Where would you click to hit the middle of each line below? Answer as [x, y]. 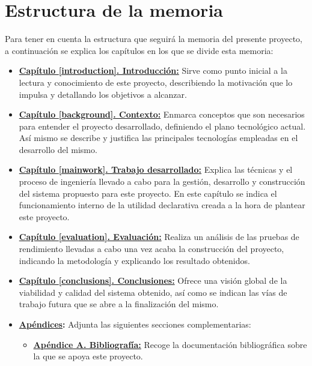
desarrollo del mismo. [58, 149]
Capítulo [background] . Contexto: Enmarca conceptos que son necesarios [162, 114]
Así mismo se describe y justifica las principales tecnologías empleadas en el [158, 138]
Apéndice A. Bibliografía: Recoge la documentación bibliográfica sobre [170, 344]
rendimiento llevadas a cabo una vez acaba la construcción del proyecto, [151, 249]
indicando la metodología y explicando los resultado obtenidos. [134, 260]
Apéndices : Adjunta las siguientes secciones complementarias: [135, 324]
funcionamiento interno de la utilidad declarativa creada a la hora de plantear [162, 205]
